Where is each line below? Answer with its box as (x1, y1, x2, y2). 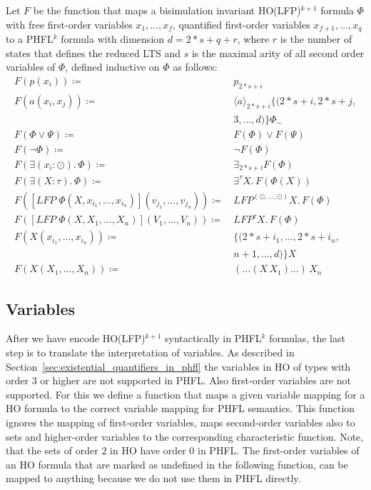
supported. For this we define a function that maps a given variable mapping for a (6, 386, 365, 401)
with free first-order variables (6, 16, 133, 31)
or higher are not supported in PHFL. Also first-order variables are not (40, 373, 351, 388)
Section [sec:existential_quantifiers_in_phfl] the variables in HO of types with (6, 359, 351, 374)
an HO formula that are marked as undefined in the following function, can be (6, 456, 348, 471)
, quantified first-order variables (172, 16, 310, 31)
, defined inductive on (65, 59, 160, 74)
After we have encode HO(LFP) (6, 331, 146, 346)
